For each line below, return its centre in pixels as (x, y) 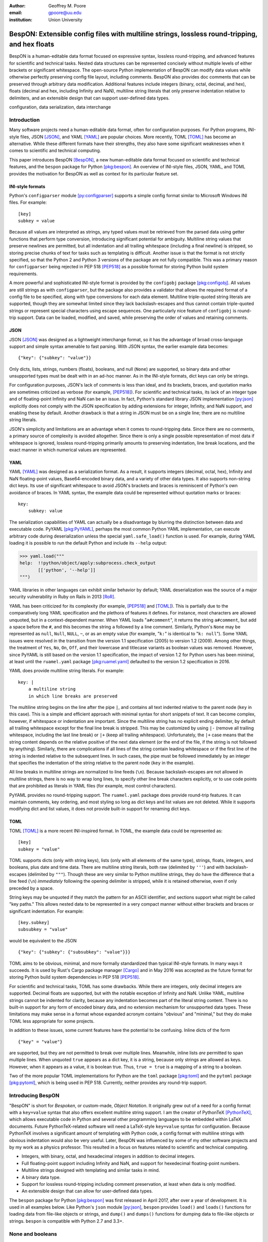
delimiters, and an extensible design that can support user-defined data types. (89, 98)
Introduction (24, 120)
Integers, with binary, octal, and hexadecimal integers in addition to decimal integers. (108, 1156)
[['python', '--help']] (67, 570)
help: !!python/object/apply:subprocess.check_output (88, 563)
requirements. (24, 274)
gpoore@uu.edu (65, 13)
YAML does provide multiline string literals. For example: (67, 671)
